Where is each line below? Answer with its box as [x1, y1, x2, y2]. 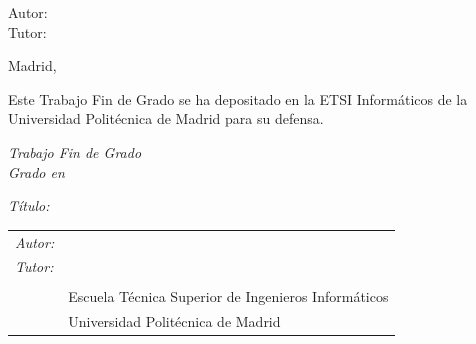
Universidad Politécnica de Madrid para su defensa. [8, 108, 324, 129]
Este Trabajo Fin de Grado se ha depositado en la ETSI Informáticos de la [8, 88, 468, 109]
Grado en [8, 161, 65, 182]
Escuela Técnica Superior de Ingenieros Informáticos [68, 286, 389, 307]
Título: [8, 195, 50, 216]
